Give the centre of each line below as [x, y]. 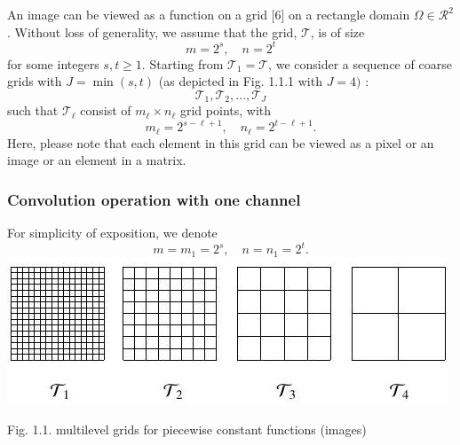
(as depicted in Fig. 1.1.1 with [240, 81]
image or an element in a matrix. [97, 160]
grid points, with [226, 110]
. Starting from [182, 63]
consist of [106, 110]
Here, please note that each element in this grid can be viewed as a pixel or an [221, 142]
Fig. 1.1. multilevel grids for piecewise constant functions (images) [187, 429]
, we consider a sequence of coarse [360, 63]
